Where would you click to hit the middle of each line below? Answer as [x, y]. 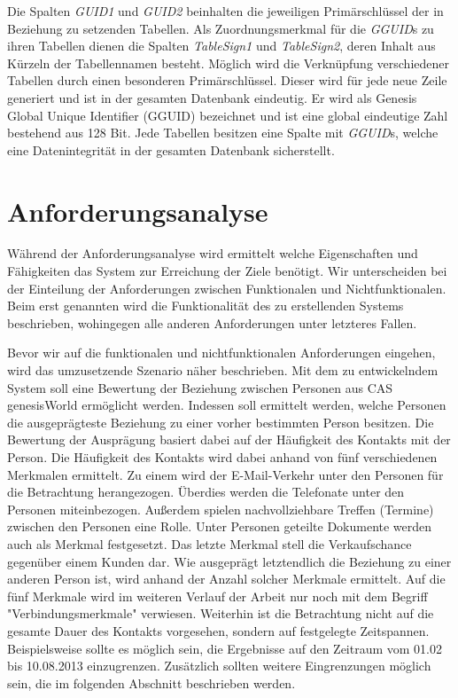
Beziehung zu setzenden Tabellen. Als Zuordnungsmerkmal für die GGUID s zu [221, 28]
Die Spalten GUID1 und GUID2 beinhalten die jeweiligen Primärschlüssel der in [225, 11]
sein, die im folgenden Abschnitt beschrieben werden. [151, 682]
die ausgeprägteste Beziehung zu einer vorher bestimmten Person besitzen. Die [221, 422]
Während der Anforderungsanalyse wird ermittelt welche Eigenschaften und [213, 253]
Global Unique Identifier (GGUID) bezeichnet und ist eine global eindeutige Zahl [228, 115]
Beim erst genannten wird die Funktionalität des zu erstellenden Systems [206, 306]
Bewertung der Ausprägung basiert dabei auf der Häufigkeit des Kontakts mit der [229, 439]
